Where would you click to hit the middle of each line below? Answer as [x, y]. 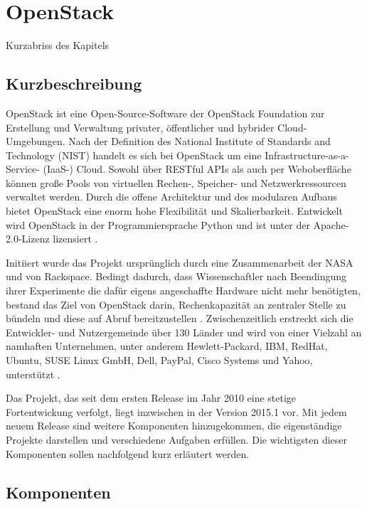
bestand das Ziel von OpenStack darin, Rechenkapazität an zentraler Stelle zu [176, 304]
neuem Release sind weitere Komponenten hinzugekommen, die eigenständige [174, 426]
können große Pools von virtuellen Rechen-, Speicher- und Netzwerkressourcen [176, 182]
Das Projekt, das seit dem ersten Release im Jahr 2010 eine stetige [151, 398]
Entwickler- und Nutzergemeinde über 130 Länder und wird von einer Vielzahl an [184, 332]
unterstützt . [33, 374]
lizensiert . [75, 239]
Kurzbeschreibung [74, 84]
